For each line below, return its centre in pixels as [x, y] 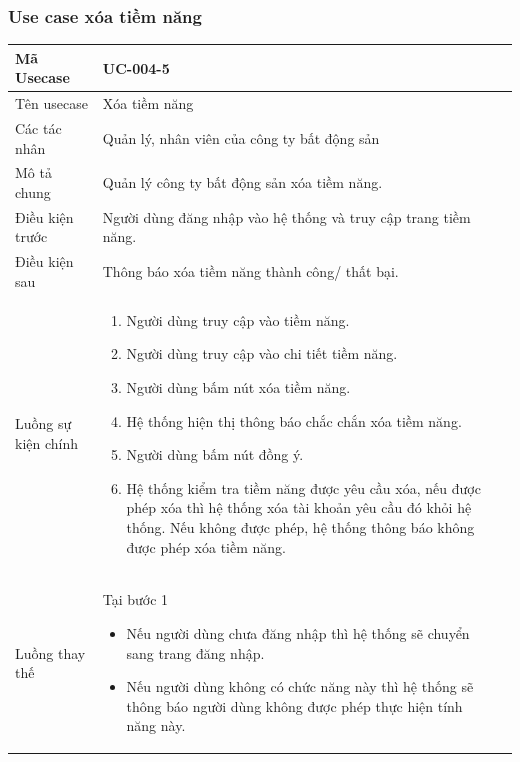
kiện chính [47, 442]
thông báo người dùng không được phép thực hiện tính [294, 705]
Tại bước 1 [135, 599]
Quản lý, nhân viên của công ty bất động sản [241, 137]
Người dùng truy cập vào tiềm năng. [238, 319]
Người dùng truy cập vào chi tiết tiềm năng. [262, 353]
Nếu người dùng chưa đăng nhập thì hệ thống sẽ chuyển [298, 632]
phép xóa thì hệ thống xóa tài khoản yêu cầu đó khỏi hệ [299, 507]
